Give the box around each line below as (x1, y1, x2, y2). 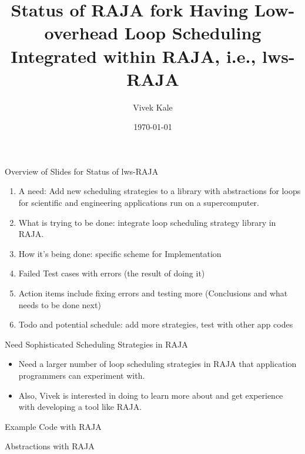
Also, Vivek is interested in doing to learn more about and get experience (18, 389, 283, 401)
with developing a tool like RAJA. (18, 400, 142, 413)
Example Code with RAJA (5, 420, 102, 432)
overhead (44, 21, 119, 45)
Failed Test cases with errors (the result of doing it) (18, 267, 205, 279)
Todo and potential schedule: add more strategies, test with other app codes (18, 318, 293, 331)
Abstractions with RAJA (5, 440, 95, 452)
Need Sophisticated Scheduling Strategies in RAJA (5, 338, 188, 350)
